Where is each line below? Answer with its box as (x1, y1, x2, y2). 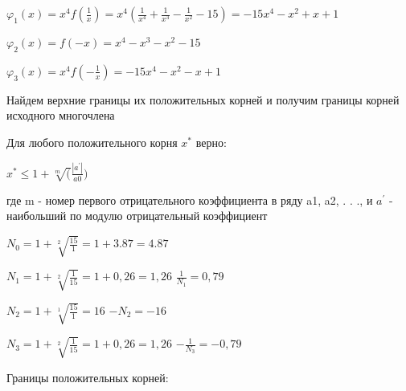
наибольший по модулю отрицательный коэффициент (6, 207, 268, 224)
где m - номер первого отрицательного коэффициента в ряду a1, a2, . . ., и (6, 191, 373, 208)
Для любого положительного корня (6, 133, 178, 150)
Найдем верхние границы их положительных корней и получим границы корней (6, 91, 400, 108)
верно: (195, 133, 227, 150)
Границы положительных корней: (6, 369, 169, 385)
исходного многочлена (6, 107, 115, 124)
